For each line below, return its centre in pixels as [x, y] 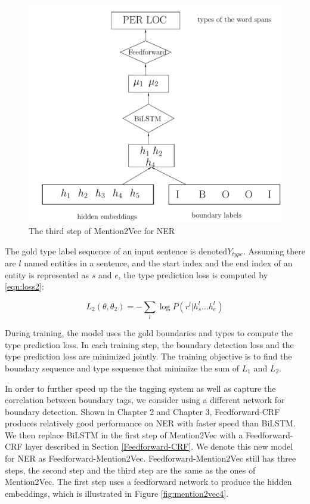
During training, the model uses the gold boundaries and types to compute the [149, 333]
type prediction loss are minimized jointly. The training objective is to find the [148, 356]
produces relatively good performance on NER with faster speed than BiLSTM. [150, 423]
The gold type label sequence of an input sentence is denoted [116, 251]
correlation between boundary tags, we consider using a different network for [145, 400]
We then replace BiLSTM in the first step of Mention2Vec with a [124, 434]
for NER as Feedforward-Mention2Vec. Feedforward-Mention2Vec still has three [151, 458]
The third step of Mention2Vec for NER [102, 230]
